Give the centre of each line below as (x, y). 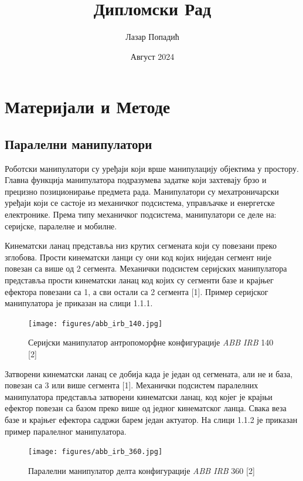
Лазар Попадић (152, 37)
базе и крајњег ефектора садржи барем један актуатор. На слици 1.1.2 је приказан (151, 420)
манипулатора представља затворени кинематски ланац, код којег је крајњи (139, 396)
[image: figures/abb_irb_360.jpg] (96, 452)
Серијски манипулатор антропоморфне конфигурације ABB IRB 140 (151, 342)
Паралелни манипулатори (79, 143)
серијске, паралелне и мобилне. (61, 226)
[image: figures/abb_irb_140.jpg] (96, 324)
